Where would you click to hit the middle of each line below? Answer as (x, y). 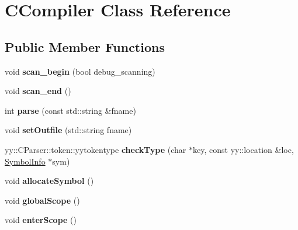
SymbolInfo (25, 161)
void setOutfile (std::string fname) (68, 130)
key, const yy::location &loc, (243, 149)
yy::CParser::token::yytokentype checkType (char (96, 149)
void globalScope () (42, 200)
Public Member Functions (85, 46)
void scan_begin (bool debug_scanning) (80, 71)
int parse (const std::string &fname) (70, 110)
